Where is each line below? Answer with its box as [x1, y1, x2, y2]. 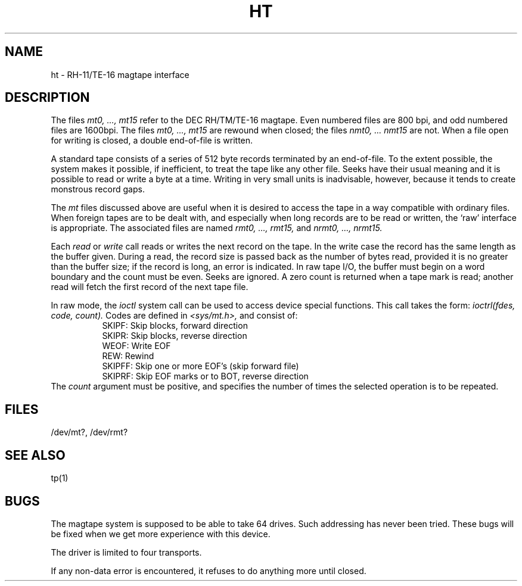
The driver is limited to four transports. [51, 547, 202, 557]
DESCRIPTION [5, 90, 90, 105]
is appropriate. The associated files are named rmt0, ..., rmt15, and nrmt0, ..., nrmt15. [51, 223, 383, 233]
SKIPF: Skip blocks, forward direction [102, 320, 248, 331]
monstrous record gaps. [51, 184, 145, 195]
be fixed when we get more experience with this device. [51, 528, 271, 539]
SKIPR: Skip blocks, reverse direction [102, 331, 247, 341]
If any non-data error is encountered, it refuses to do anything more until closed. [51, 565, 366, 576]
